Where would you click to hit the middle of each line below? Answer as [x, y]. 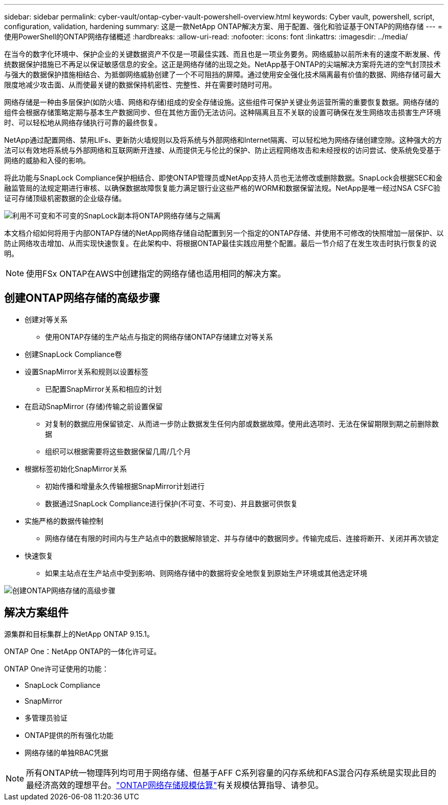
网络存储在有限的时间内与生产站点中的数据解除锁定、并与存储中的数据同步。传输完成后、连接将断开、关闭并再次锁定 [242, 538]
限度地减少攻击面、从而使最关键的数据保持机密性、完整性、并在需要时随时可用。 [140, 85]
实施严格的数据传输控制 [64, 521]
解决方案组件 [36, 613]
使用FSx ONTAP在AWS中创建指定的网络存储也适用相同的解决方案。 [156, 274]
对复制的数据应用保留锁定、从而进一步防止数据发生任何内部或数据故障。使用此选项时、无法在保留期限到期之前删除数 [242, 423]
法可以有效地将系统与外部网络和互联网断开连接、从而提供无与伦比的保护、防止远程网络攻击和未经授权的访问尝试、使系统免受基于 [222, 150]
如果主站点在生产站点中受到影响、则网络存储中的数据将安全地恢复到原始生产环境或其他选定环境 [206, 573]
